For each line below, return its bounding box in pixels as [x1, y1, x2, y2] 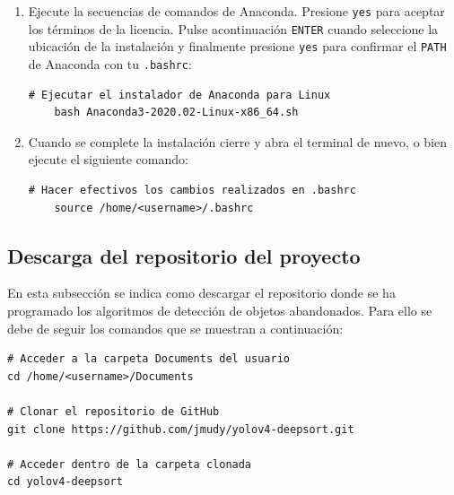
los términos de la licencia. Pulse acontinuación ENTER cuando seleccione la [28, 19, 439, 38]
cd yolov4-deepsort [7, 475, 123, 489]
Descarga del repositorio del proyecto [7, 241, 361, 269]
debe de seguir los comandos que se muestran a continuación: [7, 318, 344, 337]
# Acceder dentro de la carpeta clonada [7, 457, 252, 471]
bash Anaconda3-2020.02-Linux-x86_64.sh [54, 106, 299, 119]
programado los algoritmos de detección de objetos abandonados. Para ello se [7, 300, 432, 319]
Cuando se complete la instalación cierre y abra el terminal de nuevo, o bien [28, 132, 447, 151]
